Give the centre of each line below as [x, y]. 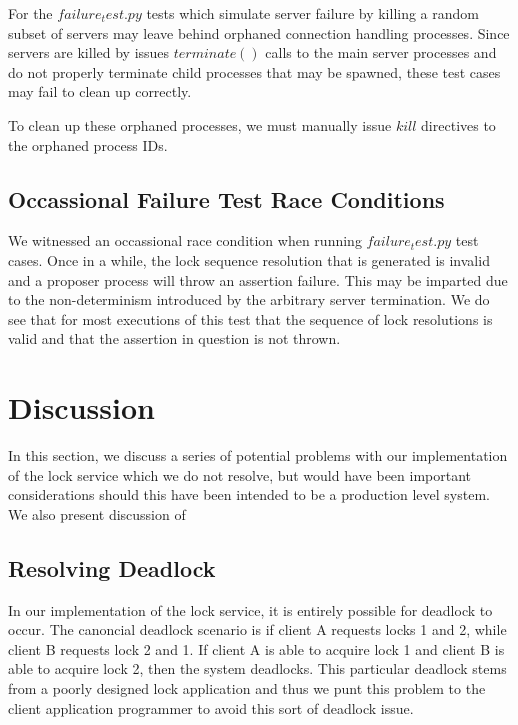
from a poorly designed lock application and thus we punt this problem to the [247, 688]
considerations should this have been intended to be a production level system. [249, 494]
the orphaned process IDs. [88, 144]
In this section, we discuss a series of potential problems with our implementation [258, 455]
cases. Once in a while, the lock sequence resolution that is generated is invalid [249, 259]
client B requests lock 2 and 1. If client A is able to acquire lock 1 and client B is [256, 648]
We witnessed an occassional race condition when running [185, 240]
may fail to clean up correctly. [100, 91]
